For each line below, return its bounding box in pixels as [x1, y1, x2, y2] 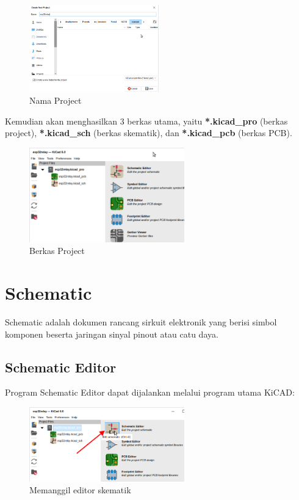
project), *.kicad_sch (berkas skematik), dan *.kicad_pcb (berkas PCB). [5, 126, 292, 139]
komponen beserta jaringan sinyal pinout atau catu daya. [5, 327, 218, 340]
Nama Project [29, 94, 82, 107]
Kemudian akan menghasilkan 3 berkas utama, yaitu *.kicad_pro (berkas [5, 114, 288, 127]
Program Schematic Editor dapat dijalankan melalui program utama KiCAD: [5, 386, 295, 399]
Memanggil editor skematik [29, 484, 131, 496]
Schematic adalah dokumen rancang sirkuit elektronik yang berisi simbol [5, 316, 277, 328]
